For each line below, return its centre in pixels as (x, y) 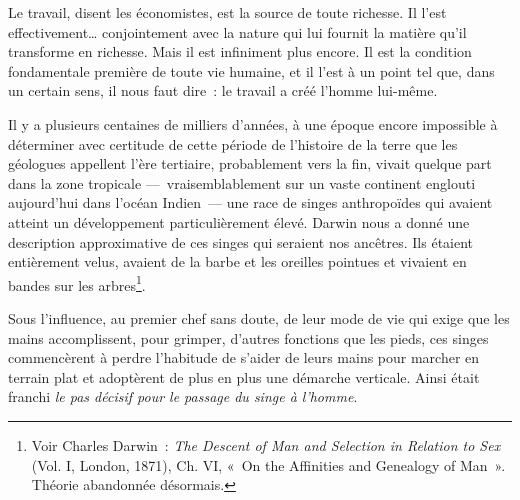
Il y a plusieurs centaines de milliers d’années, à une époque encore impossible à (253, 123)
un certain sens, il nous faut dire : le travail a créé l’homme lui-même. (223, 90)
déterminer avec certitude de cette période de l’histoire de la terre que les (233, 143)
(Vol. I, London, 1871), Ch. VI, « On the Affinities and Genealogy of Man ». (268, 464)
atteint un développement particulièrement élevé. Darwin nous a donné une (239, 221)
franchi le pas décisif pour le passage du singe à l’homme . (183, 396)
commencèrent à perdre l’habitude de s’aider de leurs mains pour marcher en (244, 357)
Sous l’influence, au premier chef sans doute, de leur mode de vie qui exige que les (259, 317)
